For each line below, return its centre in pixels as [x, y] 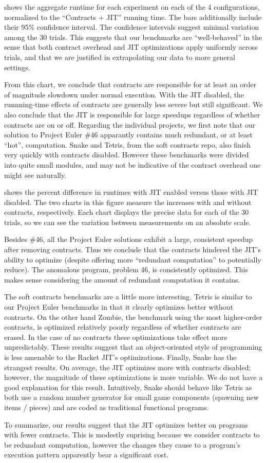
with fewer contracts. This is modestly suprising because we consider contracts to [132, 435]
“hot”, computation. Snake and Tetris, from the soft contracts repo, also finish [128, 144]
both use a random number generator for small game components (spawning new [131, 397]
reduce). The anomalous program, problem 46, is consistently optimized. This [126, 269]
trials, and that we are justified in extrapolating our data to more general [120, 57]
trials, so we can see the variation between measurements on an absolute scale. [128, 222]
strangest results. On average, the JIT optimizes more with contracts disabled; [128, 367]
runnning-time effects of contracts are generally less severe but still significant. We [133, 104]
